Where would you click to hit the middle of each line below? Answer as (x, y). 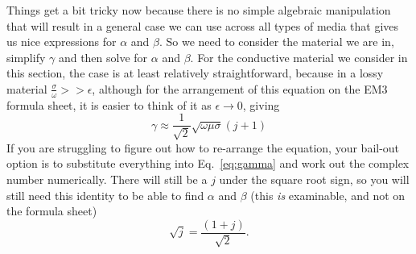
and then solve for (103, 57)
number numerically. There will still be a (107, 179)
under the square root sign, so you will (314, 179)
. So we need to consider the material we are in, (276, 42)
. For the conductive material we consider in (299, 57)
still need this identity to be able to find (105, 195)
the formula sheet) (52, 211)
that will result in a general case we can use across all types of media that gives (203, 25)
